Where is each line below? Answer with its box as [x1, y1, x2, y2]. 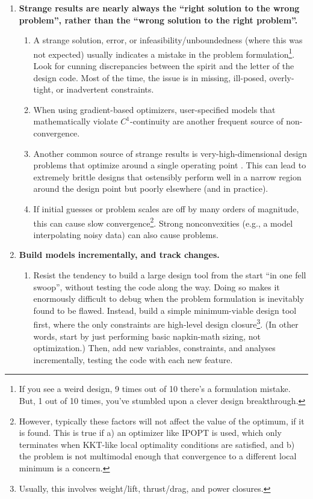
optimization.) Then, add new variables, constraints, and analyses [33, 341, 276, 354]
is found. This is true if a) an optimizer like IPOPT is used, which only [19, 426, 282, 439]
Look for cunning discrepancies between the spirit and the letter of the [33, 60, 294, 72]
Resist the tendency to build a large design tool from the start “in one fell [33, 269, 306, 281]
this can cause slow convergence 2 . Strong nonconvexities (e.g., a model [33, 215, 293, 229]
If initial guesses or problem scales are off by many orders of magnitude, [33, 202, 299, 215]
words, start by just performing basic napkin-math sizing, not [33, 329, 261, 342]
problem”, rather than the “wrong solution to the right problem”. [19, 13, 298, 26]
